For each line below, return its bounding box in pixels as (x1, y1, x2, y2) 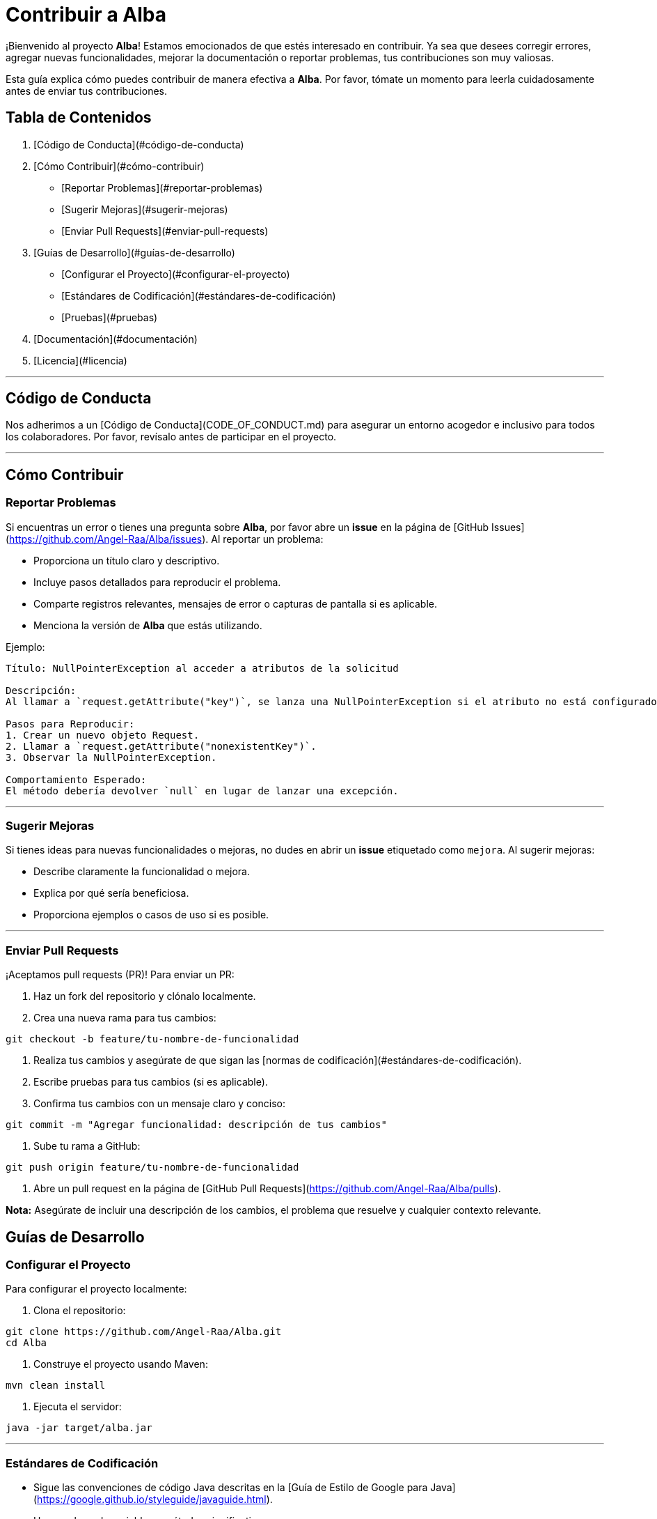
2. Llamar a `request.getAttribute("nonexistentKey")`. (6, 740, 317, 752)
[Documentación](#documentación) (33, 332, 198, 345)
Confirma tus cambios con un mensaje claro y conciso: (33, 1097, 285, 1110)
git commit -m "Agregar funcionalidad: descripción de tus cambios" (6, 1119, 387, 1131)
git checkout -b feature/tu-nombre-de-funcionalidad (6, 1033, 299, 1045)
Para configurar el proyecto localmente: (6, 1283, 187, 1295)
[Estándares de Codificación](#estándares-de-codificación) (61, 289, 336, 302)
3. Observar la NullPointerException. (6, 751, 217, 763)
